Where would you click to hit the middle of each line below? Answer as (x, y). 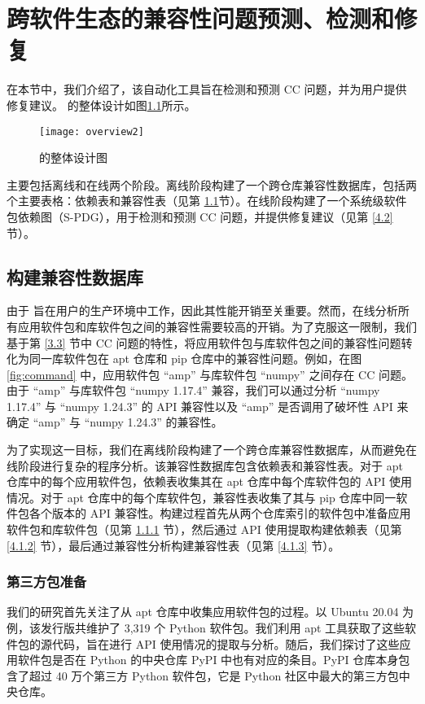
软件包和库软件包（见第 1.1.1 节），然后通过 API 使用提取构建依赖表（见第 (204, 529)
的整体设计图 (73, 157)
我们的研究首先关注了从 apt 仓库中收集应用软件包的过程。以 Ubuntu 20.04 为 (210, 612)
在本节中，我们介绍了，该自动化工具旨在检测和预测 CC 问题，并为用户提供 (207, 89)
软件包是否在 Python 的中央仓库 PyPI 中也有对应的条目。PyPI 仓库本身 (208, 660)
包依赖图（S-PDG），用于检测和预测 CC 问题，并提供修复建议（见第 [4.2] (200, 216)
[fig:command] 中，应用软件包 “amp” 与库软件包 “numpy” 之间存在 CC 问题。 (210, 374)
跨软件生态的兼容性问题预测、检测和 (201, 18)
